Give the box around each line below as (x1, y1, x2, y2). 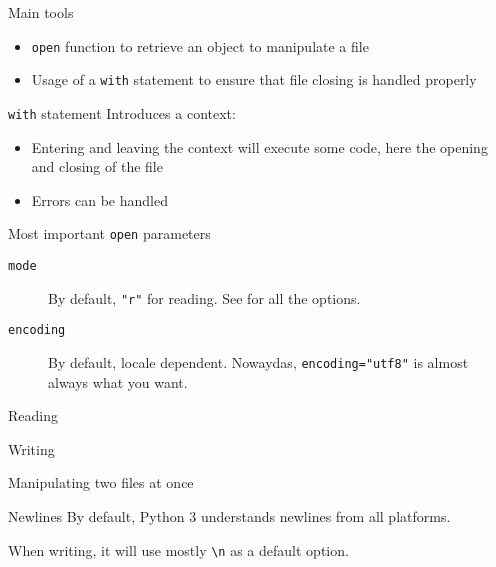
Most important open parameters (8, 223, 211, 244)
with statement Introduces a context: (8, 102, 236, 123)
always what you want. (48, 371, 188, 392)
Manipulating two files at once (8, 472, 194, 493)
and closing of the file (31, 156, 163, 177)
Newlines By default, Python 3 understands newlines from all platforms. (8, 506, 451, 526)
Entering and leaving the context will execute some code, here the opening (31, 136, 488, 157)
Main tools (8, 2, 74, 22)
